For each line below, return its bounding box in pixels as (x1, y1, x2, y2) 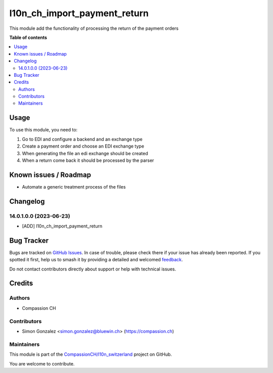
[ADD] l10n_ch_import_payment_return (22, 223, 103, 229)
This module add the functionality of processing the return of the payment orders (9, 25, 179, 31)
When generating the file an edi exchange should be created (22, 150, 149, 156)
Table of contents (9, 34, 48, 40)
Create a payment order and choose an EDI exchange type (22, 143, 144, 149)
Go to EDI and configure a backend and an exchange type (22, 136, 143, 142)
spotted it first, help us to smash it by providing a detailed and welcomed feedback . (9, 257, 183, 263)
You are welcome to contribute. (9, 360, 75, 366)
